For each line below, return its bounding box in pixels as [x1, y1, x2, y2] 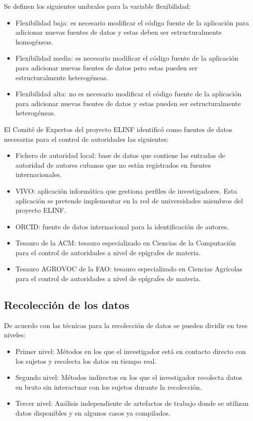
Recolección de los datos [4, 297, 129, 312]
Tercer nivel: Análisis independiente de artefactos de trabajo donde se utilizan [15, 398, 249, 408]
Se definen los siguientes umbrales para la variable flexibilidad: [4, 1, 191, 11]
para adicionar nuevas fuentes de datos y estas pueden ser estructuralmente [15, 98, 241, 108]
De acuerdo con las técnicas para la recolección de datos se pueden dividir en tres [4, 320, 248, 330]
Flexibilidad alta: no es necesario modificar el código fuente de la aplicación [15, 89, 242, 99]
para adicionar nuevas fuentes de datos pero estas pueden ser [15, 62, 198, 72]
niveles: [4, 330, 26, 340]
